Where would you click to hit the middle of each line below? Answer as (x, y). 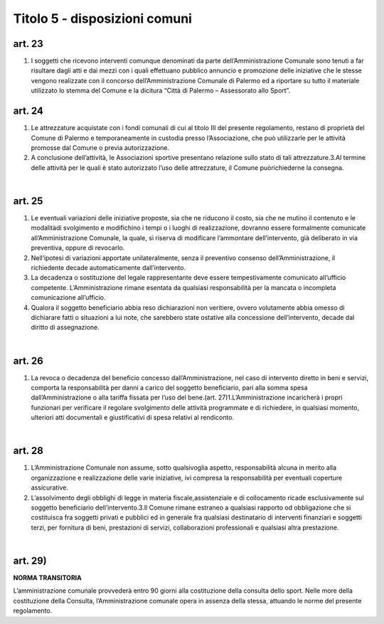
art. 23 (28, 44)
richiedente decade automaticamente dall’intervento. (108, 267)
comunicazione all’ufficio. (68, 298)
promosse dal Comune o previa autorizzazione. (100, 147)
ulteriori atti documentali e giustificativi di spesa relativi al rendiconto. (133, 418)
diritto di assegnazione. (65, 328)
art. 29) (30, 561)
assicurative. (50, 488)
